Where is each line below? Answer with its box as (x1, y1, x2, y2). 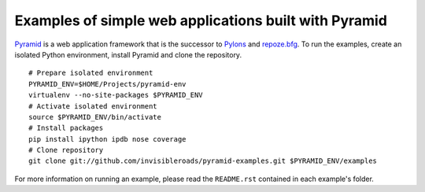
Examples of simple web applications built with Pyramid (14, 12, 387, 29)
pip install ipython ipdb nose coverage (28, 135, 187, 143)
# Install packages (28, 124, 104, 133)
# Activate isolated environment (28, 102, 157, 110)
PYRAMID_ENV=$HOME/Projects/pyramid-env (28, 79, 187, 88)
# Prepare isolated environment (28, 68, 153, 78)
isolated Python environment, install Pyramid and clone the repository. (14, 50, 242, 59)
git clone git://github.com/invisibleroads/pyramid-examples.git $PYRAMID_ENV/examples (28, 157, 378, 165)
